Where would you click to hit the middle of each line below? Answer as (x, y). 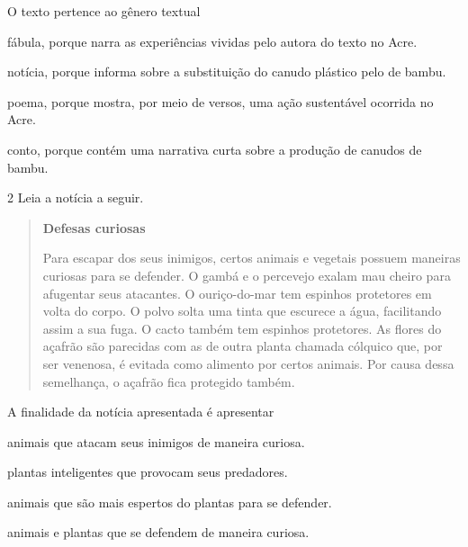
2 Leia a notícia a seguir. (76, 197)
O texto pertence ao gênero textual (104, 11)
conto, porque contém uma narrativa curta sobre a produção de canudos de (215, 149)
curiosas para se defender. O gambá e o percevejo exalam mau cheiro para (247, 275)
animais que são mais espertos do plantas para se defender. (170, 502)
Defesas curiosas (94, 227)
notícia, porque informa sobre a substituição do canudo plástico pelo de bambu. (227, 72)
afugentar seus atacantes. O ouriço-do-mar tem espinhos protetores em (237, 293)
